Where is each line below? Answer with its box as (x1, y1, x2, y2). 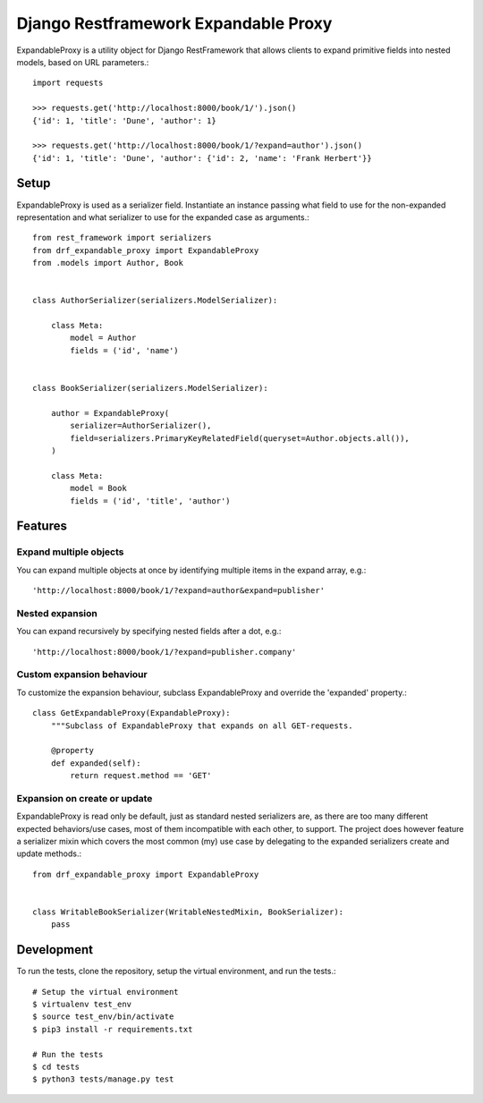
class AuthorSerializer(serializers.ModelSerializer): (32, 295, 278, 306)
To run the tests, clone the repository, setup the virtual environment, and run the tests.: (16, 966, 336, 977)
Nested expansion (16, 607, 98, 619)
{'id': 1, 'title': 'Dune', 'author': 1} (32, 115, 216, 125)
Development (16, 942, 94, 957)
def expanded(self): (50, 758, 141, 768)
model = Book (70, 483, 127, 494)
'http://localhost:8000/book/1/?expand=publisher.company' (32, 647, 297, 657)
